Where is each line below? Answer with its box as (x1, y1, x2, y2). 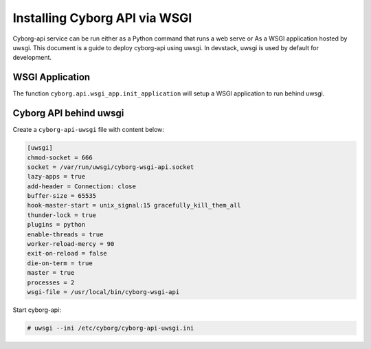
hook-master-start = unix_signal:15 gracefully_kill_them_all (27, 201, 241, 210)
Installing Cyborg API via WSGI (12, 10, 192, 25)
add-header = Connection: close (27, 182, 137, 190)
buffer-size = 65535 (27, 192, 96, 200)
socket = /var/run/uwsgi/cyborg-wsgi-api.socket (27, 163, 194, 171)
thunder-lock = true (27, 211, 96, 219)
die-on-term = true (27, 259, 93, 267)
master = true (27, 269, 75, 277)
